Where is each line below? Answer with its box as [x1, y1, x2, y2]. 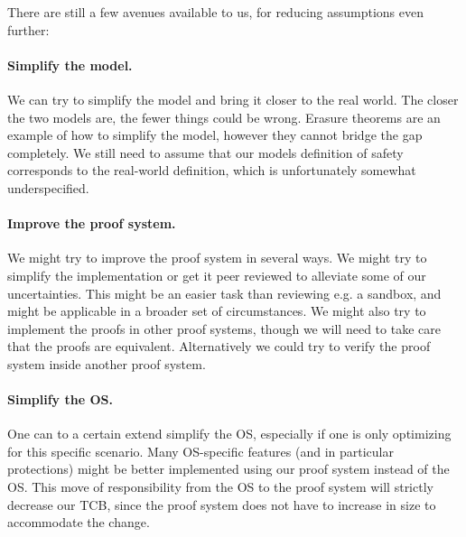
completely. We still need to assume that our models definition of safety [7, 143, 404, 162]
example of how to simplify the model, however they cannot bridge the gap [7, 125, 423, 144]
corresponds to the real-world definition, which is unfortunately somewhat [7, 161, 416, 180]
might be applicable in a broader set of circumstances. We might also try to [7, 301, 426, 320]
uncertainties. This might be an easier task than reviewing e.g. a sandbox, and [7, 283, 442, 302]
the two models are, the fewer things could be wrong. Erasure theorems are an [7, 107, 441, 126]
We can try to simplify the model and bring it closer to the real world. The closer [7, 89, 459, 108]
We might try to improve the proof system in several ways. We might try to [7, 248, 427, 267]
